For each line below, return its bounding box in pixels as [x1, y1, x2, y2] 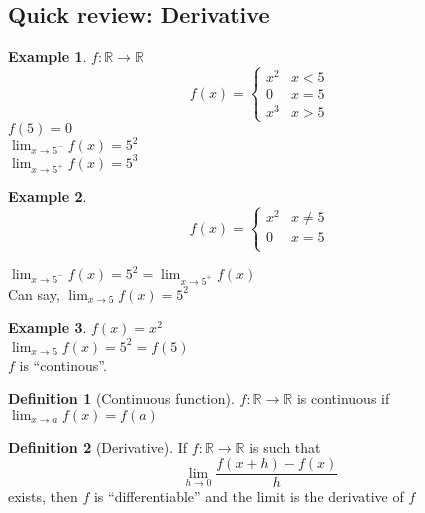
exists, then [8, 486, 78, 507]
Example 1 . [8, 46, 87, 67]
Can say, [8, 283, 60, 304]
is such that [249, 436, 321, 457]
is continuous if [296, 388, 390, 409]
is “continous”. [19, 354, 107, 375]
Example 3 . [8, 317, 87, 338]
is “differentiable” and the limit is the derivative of [93, 486, 404, 507]
